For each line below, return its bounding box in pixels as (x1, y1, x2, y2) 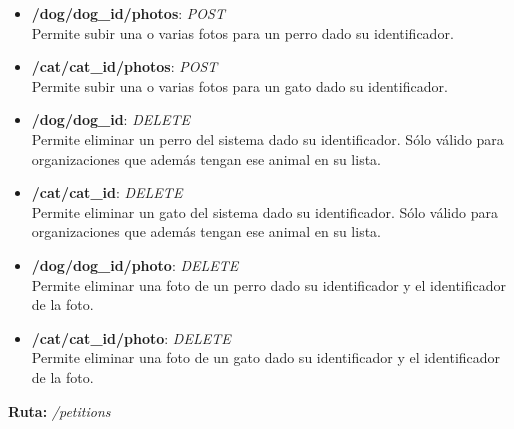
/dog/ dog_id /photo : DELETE (31, 254, 239, 275)
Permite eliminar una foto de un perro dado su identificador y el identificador (31, 274, 507, 295)
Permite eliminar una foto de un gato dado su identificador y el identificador (31, 347, 501, 368)
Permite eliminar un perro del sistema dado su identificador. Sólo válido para (31, 128, 504, 149)
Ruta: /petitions (8, 400, 111, 421)
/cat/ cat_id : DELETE (31, 182, 183, 203)
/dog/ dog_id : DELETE (31, 109, 190, 130)
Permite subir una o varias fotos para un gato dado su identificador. (31, 75, 448, 96)
